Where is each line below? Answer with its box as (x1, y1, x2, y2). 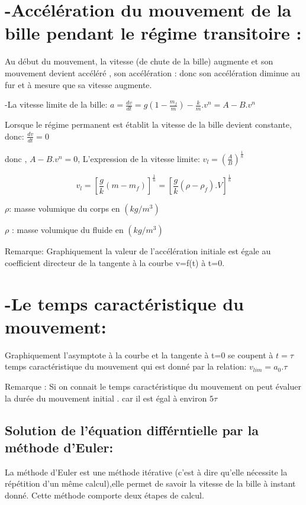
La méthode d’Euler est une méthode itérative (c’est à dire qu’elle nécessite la (5, 465, 288, 478)
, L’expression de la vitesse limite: (78, 152, 200, 164)
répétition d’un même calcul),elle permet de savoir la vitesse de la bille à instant (5, 477, 296, 490)
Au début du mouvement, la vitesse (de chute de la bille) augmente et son (5, 55, 273, 67)
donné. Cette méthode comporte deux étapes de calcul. (5, 488, 204, 501)
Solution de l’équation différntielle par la (5, 420, 259, 439)
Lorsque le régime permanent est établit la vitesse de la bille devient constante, (5, 118, 292, 131)
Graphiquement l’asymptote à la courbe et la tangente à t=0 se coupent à (5, 348, 273, 361)
